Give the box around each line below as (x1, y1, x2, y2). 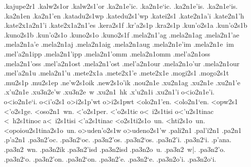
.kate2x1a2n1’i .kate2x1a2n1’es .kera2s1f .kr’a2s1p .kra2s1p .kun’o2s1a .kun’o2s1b (4, 20, 248, 30)
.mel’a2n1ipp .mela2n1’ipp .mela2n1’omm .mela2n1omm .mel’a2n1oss (4, 48, 211, 58)
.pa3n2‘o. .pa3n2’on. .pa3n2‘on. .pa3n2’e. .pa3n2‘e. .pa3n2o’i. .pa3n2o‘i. (4, 153, 216, 164)
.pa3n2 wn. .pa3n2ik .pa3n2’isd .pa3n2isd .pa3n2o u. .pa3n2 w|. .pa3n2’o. (4, 144, 225, 154)
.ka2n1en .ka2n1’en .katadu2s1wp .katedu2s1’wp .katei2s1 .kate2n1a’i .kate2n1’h (4, 10, 244, 20)
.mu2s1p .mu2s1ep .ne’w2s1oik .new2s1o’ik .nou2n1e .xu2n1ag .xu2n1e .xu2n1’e (4, 77, 241, 87)
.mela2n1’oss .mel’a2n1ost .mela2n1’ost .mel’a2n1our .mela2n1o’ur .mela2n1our (4, 58, 240, 68)
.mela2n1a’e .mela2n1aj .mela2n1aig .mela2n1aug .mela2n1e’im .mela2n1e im (4, 39, 234, 49)
